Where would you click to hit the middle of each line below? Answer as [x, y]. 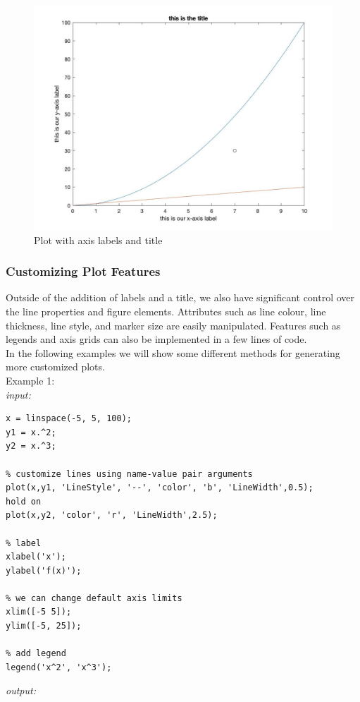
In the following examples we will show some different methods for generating [173, 352]
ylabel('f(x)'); [44, 570]
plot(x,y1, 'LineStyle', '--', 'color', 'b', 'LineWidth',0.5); [160, 488]
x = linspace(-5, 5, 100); [69, 419]
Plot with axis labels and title [98, 240]
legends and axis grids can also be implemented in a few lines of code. [156, 339]
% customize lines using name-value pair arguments [129, 474]
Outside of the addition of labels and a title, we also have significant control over [180, 297]
